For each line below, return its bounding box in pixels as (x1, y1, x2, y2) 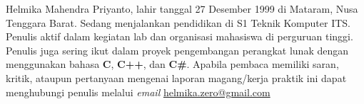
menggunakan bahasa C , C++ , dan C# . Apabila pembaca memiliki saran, (6, 57, 339, 71)
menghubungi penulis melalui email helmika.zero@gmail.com (6, 84, 271, 99)
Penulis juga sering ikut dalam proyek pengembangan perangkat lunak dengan (6, 42, 349, 57)
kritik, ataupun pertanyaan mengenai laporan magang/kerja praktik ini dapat (6, 70, 347, 85)
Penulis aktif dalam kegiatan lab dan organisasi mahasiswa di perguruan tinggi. (6, 29, 353, 44)
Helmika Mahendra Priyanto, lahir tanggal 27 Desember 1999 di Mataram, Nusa (6, 1, 358, 16)
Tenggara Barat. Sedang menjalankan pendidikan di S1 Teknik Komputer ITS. (6, 15, 350, 30)
